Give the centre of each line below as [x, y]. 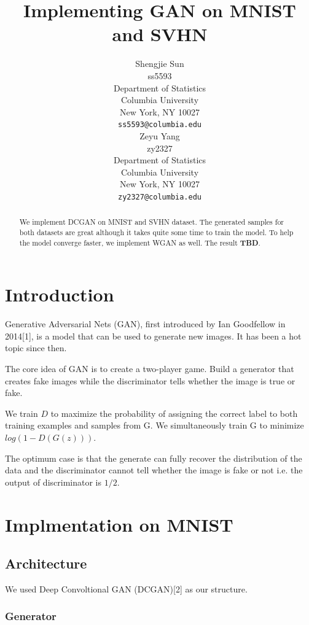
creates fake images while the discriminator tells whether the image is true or [150, 380]
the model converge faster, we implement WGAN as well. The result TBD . [140, 243]
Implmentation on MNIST [119, 524]
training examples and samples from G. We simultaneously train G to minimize [154, 425]
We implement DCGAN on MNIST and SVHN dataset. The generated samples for [151, 222]
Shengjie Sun [160, 64]
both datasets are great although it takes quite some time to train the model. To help [156, 232]
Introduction [60, 294]
